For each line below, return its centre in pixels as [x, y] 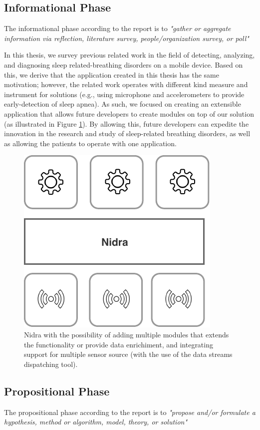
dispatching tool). [51, 364]
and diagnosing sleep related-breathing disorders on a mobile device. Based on [124, 64]
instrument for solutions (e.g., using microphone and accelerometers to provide [124, 94]
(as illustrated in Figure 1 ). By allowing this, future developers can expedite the [127, 123]
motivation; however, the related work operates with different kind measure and [126, 84]
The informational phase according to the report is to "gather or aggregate [118, 28]
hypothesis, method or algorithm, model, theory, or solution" [96, 422]
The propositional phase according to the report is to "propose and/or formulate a [130, 412]
